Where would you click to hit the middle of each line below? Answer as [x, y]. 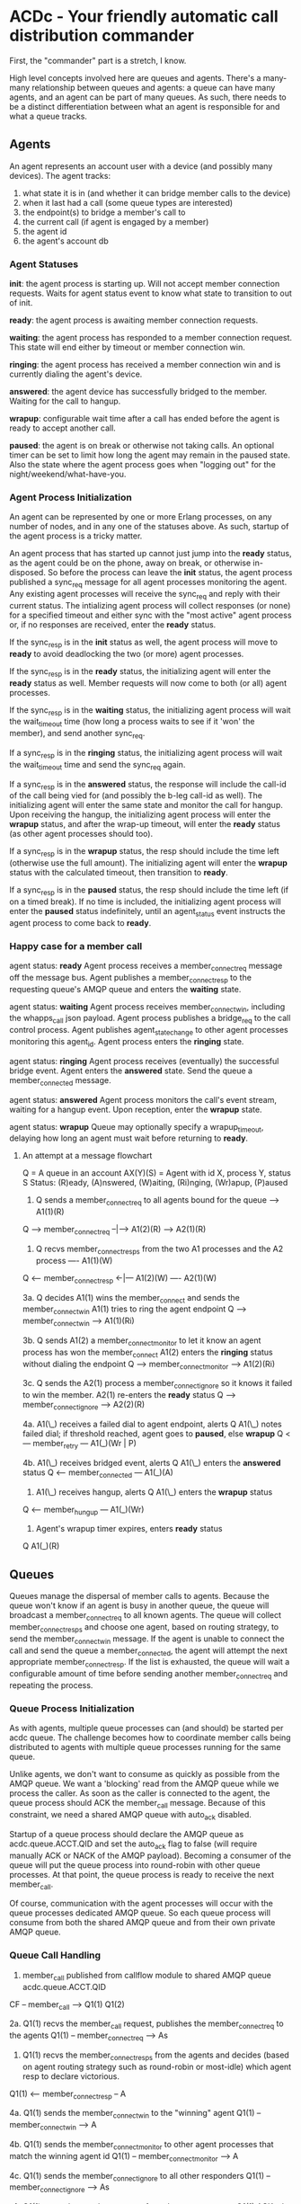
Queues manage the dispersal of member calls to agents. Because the [139, 1596]
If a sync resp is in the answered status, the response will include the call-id [148, 785]
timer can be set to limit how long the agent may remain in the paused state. [150, 455]
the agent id [44, 231]
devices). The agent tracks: [60, 175]
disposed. [28, 573]
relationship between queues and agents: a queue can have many [153, 87]
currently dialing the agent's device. [76, 374]
